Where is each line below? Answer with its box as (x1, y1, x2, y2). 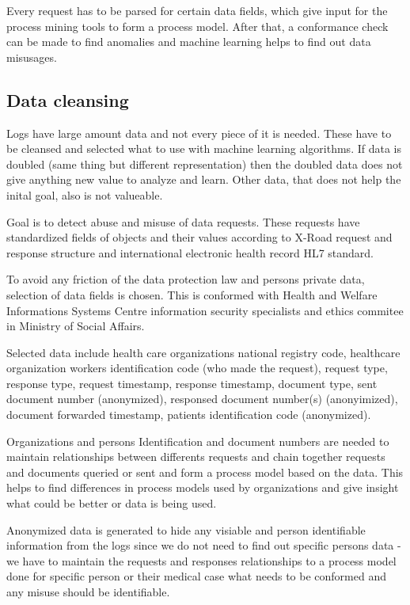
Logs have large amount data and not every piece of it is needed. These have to (6, 124, 392, 141)
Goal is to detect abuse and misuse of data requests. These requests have (6, 213, 360, 230)
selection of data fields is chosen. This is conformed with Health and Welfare (6, 286, 378, 302)
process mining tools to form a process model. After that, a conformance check (6, 17, 389, 34)
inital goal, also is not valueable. (6, 186, 163, 203)
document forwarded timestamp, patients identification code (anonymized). (6, 406, 371, 423)
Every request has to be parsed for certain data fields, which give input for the (6, 2, 388, 18)
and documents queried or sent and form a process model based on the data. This (6, 463, 404, 480)
